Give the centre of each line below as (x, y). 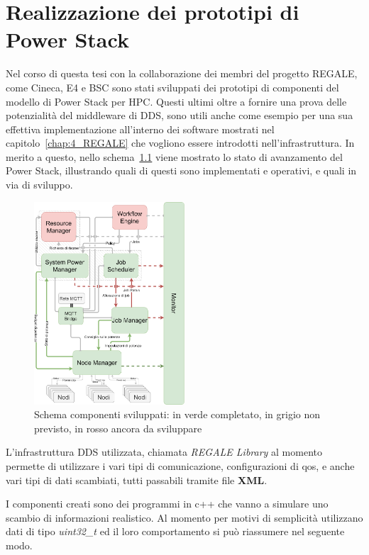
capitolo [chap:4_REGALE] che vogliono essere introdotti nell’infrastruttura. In (180, 143)
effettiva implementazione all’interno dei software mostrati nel (140, 129)
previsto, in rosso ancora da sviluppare (118, 428)
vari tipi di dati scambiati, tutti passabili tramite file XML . (137, 480)
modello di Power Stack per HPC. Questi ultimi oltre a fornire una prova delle (176, 101)
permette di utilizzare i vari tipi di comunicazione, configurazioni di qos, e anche (180, 466)
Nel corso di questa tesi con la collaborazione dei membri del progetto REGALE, (182, 73)
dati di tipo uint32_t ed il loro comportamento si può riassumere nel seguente (175, 531)
